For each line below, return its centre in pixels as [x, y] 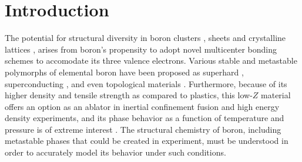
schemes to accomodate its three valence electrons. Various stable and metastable [151, 61]
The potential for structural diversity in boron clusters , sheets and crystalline [145, 38]
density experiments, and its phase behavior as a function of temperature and [145, 118]
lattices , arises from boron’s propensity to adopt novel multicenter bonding [141, 49]
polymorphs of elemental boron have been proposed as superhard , [124, 72]
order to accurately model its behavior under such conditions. [115, 152]
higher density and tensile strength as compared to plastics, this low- [129, 95]
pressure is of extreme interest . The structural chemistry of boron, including [143, 129]
